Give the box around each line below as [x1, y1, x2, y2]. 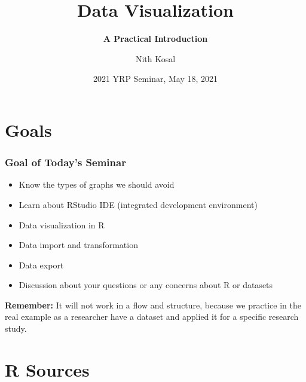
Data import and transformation [19, 239, 138, 251]
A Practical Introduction [103, 32, 208, 45]
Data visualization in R [19, 218, 105, 231]
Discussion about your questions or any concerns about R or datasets [19, 279, 273, 291]
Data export [19, 258, 64, 271]
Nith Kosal [135, 52, 176, 65]
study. [5, 322, 27, 335]
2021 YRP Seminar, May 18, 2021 [93, 72, 218, 85]
